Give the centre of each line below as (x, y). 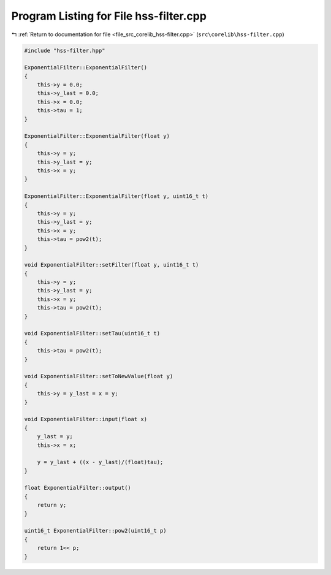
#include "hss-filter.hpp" (65, 50)
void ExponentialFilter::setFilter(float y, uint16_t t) (112, 265)
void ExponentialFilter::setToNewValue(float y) (99, 376)
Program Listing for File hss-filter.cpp (109, 16)
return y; (52, 505)
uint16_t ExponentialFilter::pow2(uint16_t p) (95, 531)
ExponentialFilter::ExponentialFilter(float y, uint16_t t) (116, 196)
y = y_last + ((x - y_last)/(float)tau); (100, 462)
